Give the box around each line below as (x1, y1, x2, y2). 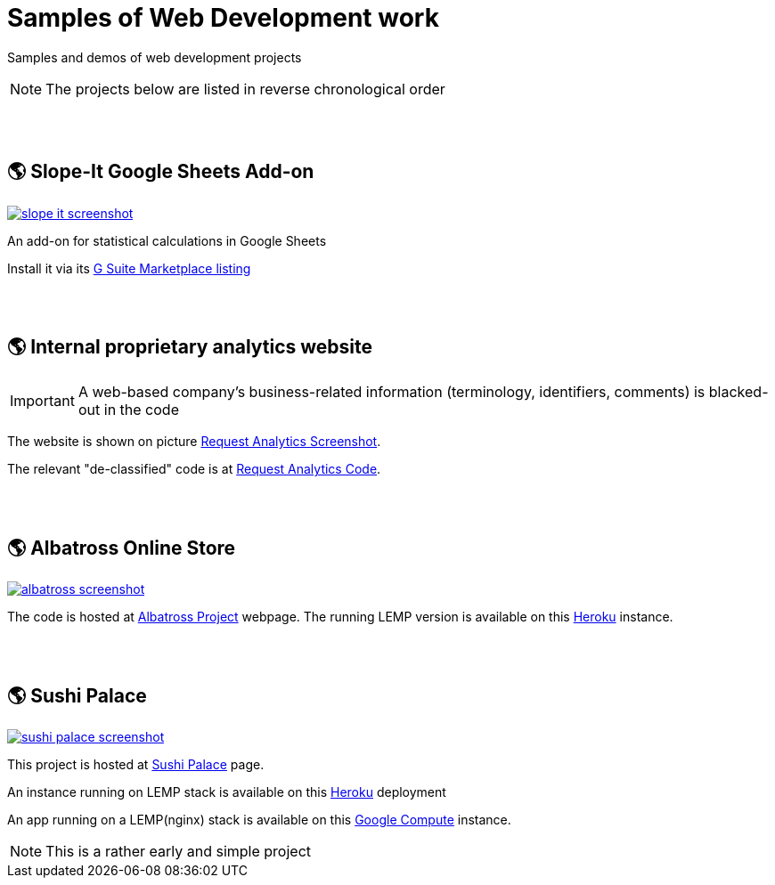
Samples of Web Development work (7, 3, 439, 33)
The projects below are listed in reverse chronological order (45, 79, 445, 98)
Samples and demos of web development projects (7, 49, 302, 65)
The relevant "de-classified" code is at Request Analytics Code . (7, 461, 381, 477)
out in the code (77, 401, 179, 419)
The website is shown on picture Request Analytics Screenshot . (7, 434, 381, 450)
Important (10, 392, 75, 410)
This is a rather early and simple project (45, 842, 312, 861)
